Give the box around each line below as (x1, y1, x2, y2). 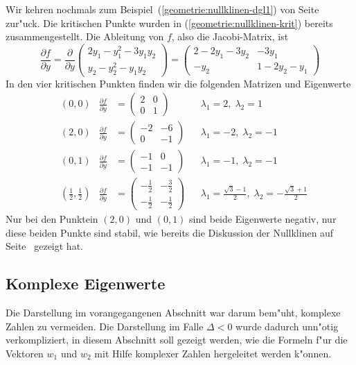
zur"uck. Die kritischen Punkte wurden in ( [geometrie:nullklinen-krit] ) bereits (6, 15, 333, 30)
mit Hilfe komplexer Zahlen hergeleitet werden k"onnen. (94, 346, 332, 360)
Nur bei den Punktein (6, 212, 98, 226)
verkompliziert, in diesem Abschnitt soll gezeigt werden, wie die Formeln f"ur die (6, 332, 348, 347)
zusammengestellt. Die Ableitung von (6, 29, 164, 44)
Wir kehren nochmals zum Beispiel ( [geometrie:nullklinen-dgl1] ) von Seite (6, 2, 319, 16)
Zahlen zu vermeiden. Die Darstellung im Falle (6, 319, 204, 333)
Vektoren (6, 346, 44, 360)
